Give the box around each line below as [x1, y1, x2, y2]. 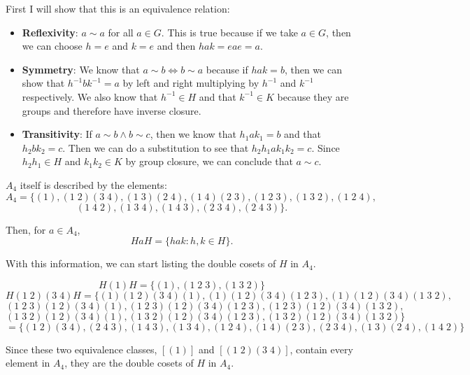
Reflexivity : [22, 24, 78, 39]
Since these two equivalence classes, [6, 341, 157, 356]
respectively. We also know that [22, 89, 158, 104]
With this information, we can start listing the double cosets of [6, 256, 276, 271]
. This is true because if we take [161, 24, 298, 39]
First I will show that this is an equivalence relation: [6, 1, 230, 15]
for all [108, 24, 134, 39]
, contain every [290, 341, 353, 356]
